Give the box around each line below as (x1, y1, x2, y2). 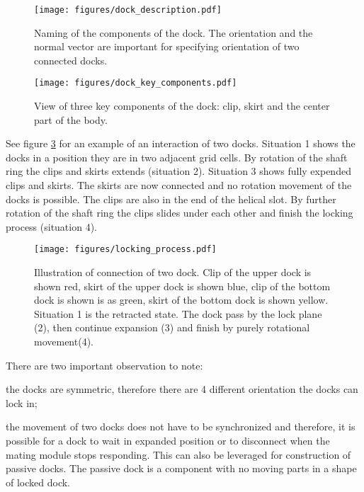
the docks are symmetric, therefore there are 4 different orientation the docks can (6, 382, 358, 396)
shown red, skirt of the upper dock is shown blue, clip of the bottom (34, 278, 331, 293)
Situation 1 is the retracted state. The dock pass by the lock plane (34, 306, 322, 321)
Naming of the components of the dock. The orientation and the (34, 25, 313, 40)
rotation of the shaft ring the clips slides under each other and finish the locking (6, 205, 353, 220)
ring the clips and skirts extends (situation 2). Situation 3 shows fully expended (6, 164, 351, 178)
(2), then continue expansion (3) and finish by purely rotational (34, 320, 310, 335)
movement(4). (34, 334, 93, 349)
